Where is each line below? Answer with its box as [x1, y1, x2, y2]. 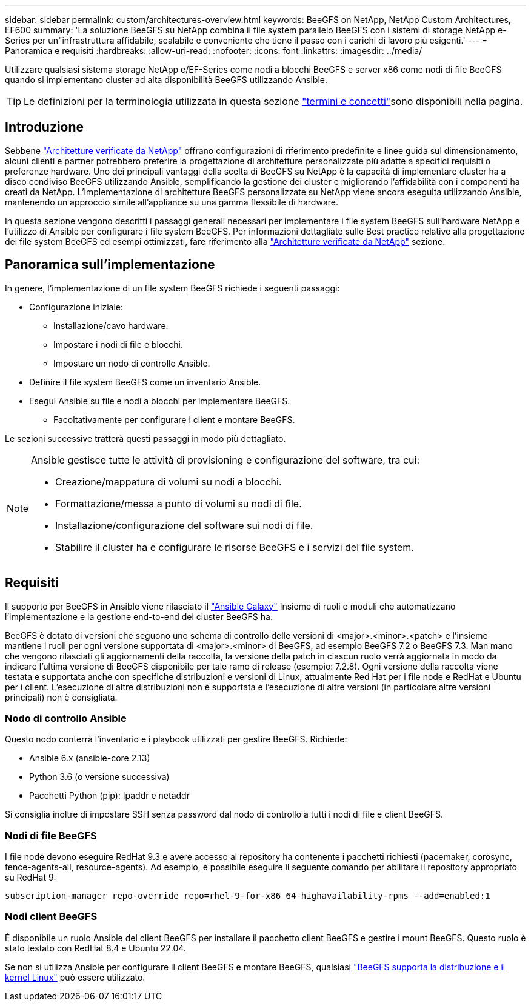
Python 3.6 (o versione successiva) [29, 771, 170, 782]
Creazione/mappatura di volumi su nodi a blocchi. [55, 475, 282, 488]
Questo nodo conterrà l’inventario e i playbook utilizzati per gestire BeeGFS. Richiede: [5, 734, 347, 745]
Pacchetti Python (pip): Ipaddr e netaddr [29, 790, 190, 801]
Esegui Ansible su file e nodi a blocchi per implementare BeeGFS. [29, 395, 290, 406]
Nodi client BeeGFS [5, 910, 98, 923]
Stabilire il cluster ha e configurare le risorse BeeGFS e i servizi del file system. [55, 541, 414, 553]
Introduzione [5, 119, 84, 135]
